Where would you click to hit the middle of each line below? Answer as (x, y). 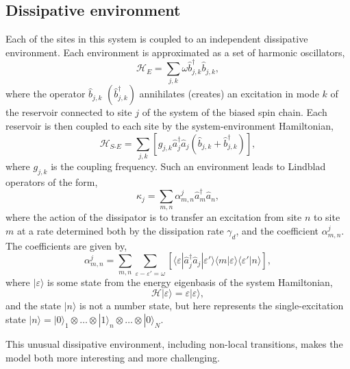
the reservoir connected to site (69, 112)
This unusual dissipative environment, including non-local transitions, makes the (174, 344)
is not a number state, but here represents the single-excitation (212, 306)
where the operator (46, 94)
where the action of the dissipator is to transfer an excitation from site (154, 217)
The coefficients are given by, (66, 245)
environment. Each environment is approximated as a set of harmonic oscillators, (175, 52)
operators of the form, (52, 181)
